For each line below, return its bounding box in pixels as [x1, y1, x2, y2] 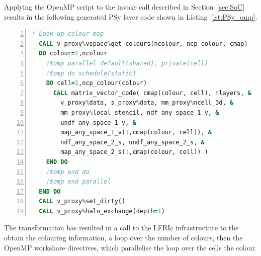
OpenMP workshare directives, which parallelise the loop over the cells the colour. [4, 242, 257, 252]
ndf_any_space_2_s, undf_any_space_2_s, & [60, 138, 205, 146]
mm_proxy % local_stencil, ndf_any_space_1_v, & [60, 109, 219, 116]
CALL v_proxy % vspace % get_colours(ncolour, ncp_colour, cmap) [39, 40, 248, 47]
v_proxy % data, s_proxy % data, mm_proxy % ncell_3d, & [60, 99, 233, 107]
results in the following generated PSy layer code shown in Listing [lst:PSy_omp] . [4, 11, 257, 22]
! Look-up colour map [32, 30, 104, 38]
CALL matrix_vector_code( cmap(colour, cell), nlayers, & [53, 89, 251, 97]
